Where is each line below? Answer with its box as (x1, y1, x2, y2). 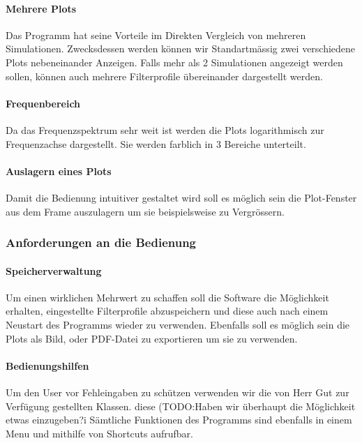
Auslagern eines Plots (6, 163, 112, 178)
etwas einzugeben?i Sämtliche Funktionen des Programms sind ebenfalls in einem (6, 412, 352, 427)
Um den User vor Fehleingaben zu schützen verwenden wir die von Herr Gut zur (6, 384, 349, 399)
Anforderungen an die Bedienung (6, 234, 197, 251)
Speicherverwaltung (6, 263, 102, 278)
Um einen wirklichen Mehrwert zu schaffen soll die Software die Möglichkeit (6, 290, 329, 304)
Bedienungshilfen (6, 358, 89, 373)
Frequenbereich (6, 96, 81, 110)
